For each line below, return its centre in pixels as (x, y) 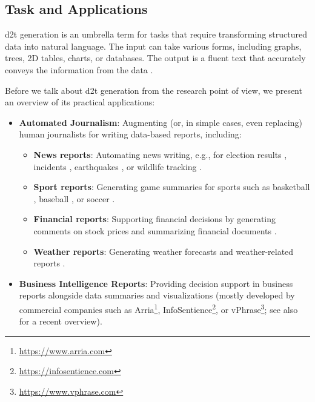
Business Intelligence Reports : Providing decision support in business (156, 283)
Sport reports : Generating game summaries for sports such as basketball (172, 187)
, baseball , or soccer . (74, 198)
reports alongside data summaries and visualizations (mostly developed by (157, 295)
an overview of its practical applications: (80, 102)
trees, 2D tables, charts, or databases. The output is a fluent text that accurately (155, 58)
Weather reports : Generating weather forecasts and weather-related (164, 251)
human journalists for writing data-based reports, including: (130, 134)
